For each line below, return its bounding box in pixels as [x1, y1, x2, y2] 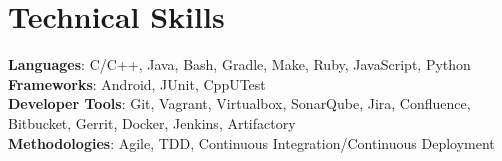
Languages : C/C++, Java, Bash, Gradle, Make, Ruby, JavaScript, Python [8, 54, 471, 75]
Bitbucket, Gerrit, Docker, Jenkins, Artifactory [8, 112, 296, 133]
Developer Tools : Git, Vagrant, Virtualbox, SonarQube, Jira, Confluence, [8, 93, 471, 114]
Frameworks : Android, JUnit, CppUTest [8, 73, 266, 94]
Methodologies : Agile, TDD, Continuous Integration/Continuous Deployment [8, 132, 495, 153]
